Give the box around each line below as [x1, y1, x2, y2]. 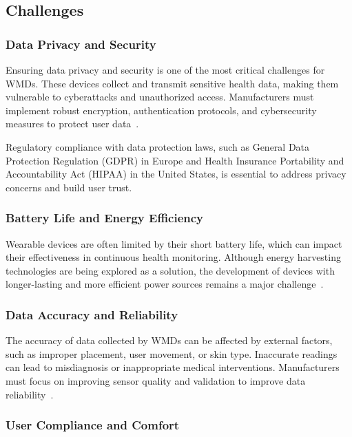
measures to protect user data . [6, 116, 139, 131]
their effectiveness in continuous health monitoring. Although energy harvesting [6, 250, 341, 264]
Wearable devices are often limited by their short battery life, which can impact [6, 236, 342, 251]
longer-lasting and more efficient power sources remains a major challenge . [6, 277, 324, 291]
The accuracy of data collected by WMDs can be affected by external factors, [6, 333, 333, 348]
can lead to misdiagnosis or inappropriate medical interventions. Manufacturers [6, 360, 340, 374]
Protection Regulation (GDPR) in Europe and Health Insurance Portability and [6, 153, 344, 167]
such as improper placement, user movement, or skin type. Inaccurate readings [6, 346, 338, 361]
